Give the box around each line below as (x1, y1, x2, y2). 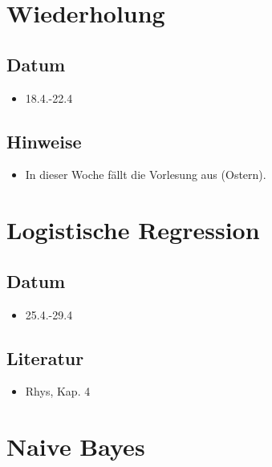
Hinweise (6, 128, 82, 153)
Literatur (6, 345, 84, 370)
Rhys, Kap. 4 (25, 383, 91, 400)
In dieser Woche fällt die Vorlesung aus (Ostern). (25, 166, 266, 183)
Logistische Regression (6, 213, 260, 246)
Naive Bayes (6, 430, 145, 463)
